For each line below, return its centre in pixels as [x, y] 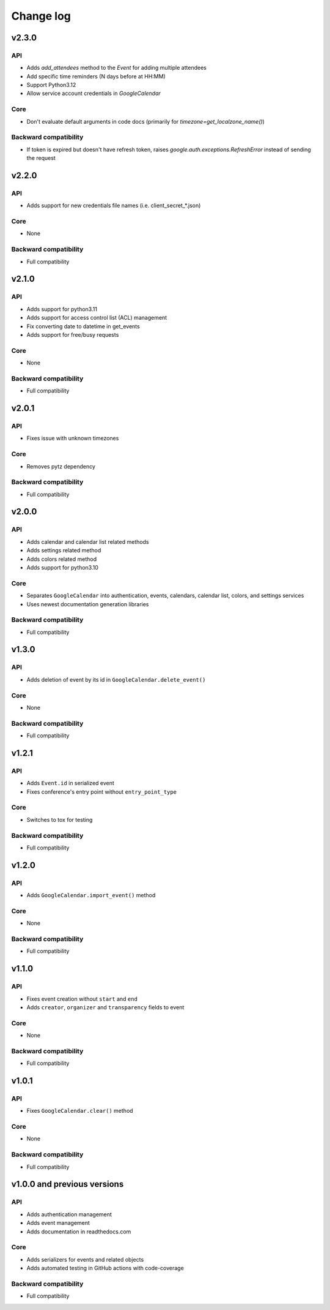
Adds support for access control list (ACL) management [97, 318]
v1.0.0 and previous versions [68, 1184]
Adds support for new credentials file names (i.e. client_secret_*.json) [114, 206]
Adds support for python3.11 [62, 309]
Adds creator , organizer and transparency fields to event [105, 1007]
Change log [41, 16]
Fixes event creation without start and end [82, 999]
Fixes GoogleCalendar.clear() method [80, 1111]
